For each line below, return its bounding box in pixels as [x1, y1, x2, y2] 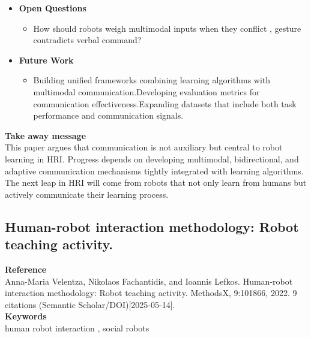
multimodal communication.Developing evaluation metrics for [33, 85, 260, 98]
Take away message [5, 129, 86, 141]
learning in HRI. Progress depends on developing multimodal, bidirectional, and [5, 152, 299, 165]
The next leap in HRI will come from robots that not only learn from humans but [5, 176, 307, 189]
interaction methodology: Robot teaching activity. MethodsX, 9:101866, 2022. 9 [5, 286, 297, 299]
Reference [5, 262, 47, 275]
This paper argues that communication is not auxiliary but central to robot [5, 141, 283, 153]
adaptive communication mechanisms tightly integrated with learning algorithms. [5, 164, 304, 177]
